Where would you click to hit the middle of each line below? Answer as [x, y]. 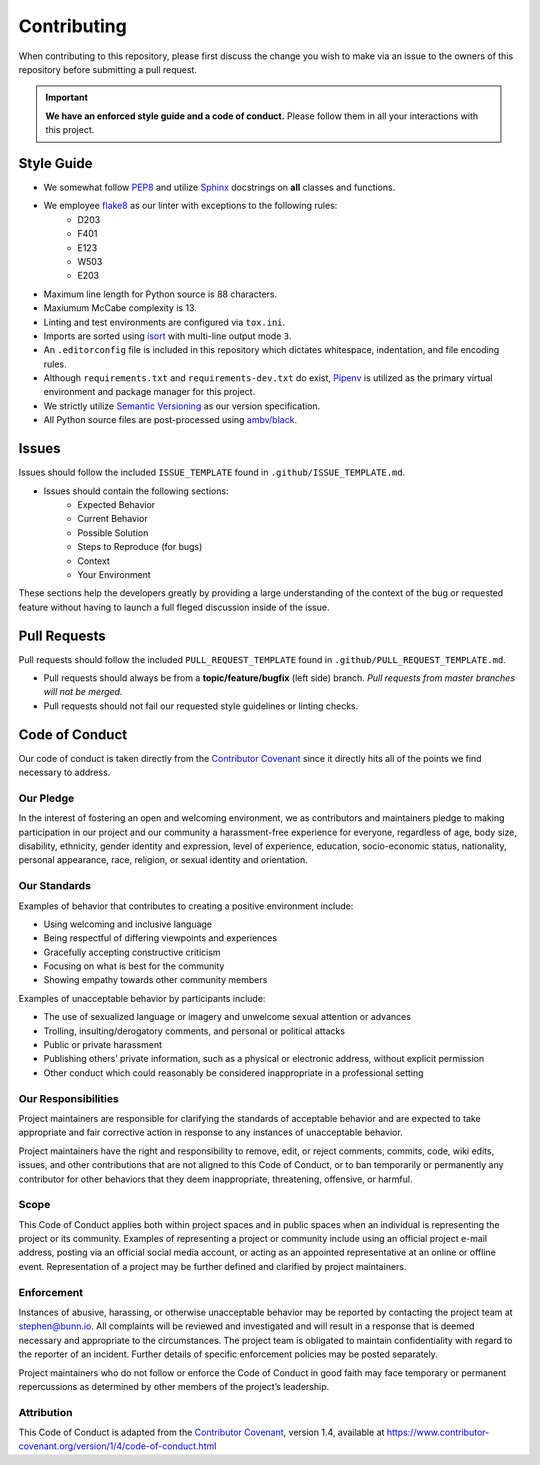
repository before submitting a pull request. [107, 69]
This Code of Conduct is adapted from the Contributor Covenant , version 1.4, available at [201, 1432]
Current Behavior [113, 519]
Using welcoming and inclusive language [128, 924]
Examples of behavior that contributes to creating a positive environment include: [186, 906]
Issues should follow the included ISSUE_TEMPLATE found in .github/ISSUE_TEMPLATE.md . [212, 472]
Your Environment [114, 574]
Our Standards [55, 886]
